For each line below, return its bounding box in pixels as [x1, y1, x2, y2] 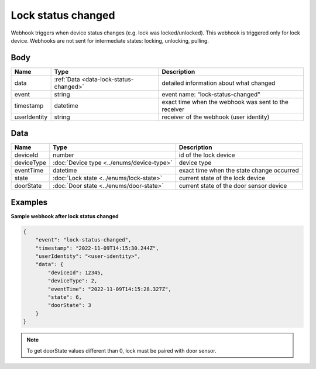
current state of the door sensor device [178, 182, 287, 190]
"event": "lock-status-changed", [35, 237, 132, 243]
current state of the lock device [178, 174, 266, 182]
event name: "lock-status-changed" [162, 90, 260, 98]
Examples [11, 197, 48, 207]
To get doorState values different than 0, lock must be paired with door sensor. [26, 347, 217, 354]
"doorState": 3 [47, 302, 92, 309]
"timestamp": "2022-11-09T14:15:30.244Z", [35, 244, 159, 251]
